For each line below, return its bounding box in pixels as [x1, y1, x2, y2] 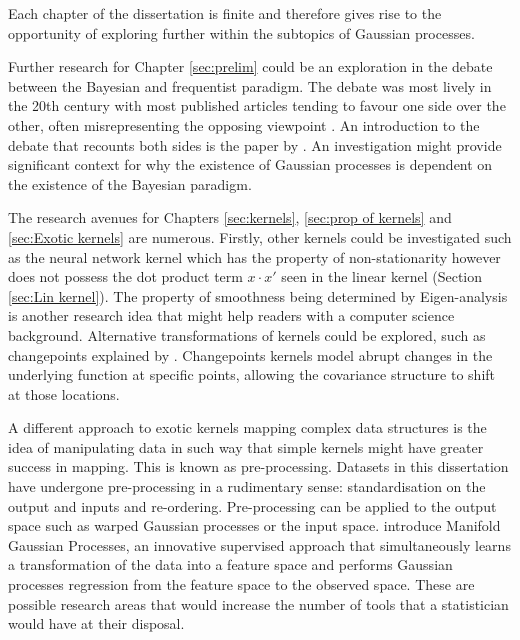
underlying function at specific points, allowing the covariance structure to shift [8, 364, 496, 385]
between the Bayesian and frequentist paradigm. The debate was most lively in [8, 75, 492, 96]
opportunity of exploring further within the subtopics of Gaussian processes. [8, 22, 475, 43]
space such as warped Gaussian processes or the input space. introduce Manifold [8, 515, 501, 536]
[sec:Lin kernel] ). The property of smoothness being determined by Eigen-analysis [8, 285, 508, 306]
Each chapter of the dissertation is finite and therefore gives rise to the [8, 3, 442, 23]
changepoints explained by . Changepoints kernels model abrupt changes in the [8, 344, 493, 365]
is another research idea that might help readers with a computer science [8, 305, 455, 326]
